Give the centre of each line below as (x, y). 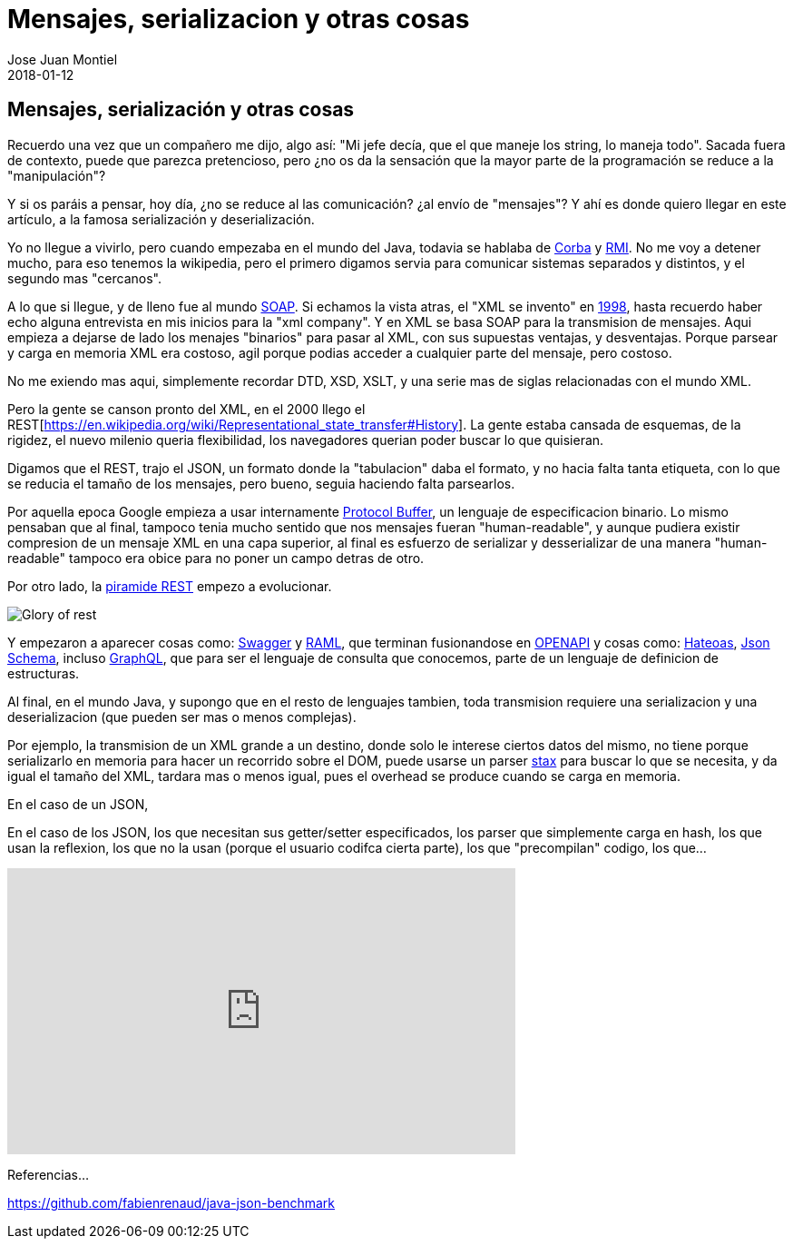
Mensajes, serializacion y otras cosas (239, 19)
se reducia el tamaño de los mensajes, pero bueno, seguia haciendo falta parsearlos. (261, 483)
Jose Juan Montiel (63, 59)
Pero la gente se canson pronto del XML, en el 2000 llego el (186, 409)
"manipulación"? (57, 175)
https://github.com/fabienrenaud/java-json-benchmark (171, 1202)
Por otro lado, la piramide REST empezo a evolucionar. (170, 586)
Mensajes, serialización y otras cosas (181, 110)
